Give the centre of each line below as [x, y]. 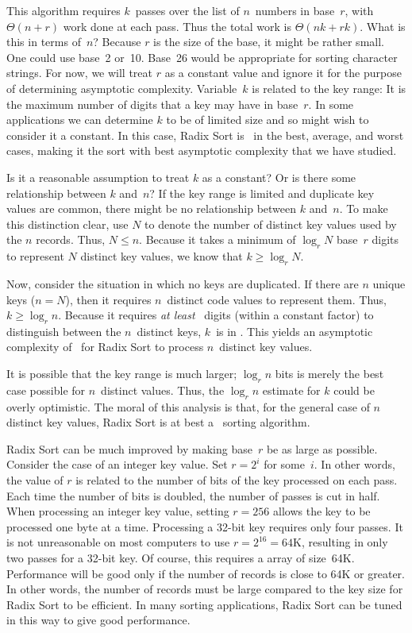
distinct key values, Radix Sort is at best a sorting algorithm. [158, 422]
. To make [364, 208]
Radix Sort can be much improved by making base [129, 448]
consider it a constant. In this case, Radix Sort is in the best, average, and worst [205, 135]
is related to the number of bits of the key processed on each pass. [237, 480]
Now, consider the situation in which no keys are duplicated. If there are [183, 283]
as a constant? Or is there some [279, 177]
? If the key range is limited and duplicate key [262, 193]
